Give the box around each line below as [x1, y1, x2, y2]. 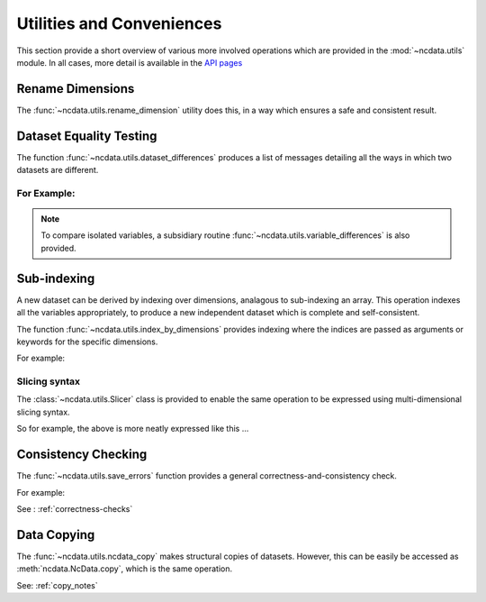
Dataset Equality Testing [16, 128, 157, 143]
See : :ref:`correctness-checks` [16, 503, 133, 514]
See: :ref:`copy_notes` [16, 579, 98, 590]
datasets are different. [16, 165, 99, 176]
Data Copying [16, 527, 95, 543]
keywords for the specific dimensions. [16, 336, 158, 347]
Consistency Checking [16, 447, 148, 462]
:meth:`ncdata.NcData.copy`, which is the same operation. [16, 563, 233, 574]
